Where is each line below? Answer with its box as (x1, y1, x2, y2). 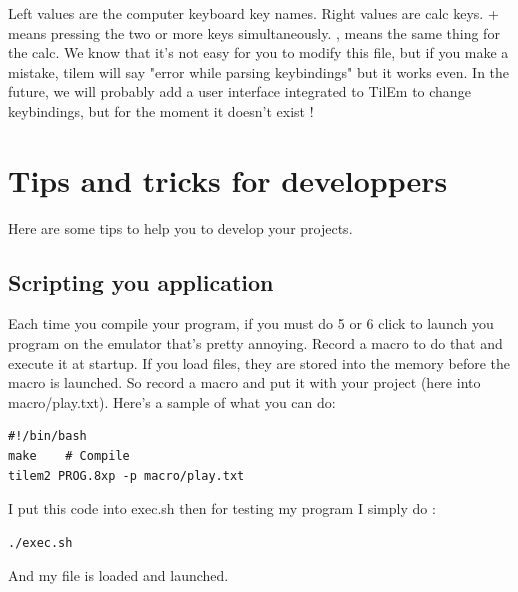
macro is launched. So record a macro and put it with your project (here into (8, 372, 481, 393)
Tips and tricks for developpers (8, 159, 448, 200)
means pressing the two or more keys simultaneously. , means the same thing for (8, 22, 500, 43)
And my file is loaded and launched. (8, 565, 229, 586)
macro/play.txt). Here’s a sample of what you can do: (8, 391, 336, 412)
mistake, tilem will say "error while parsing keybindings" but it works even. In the (8, 61, 510, 82)
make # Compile (8, 449, 130, 464)
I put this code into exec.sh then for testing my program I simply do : (8, 498, 436, 519)
